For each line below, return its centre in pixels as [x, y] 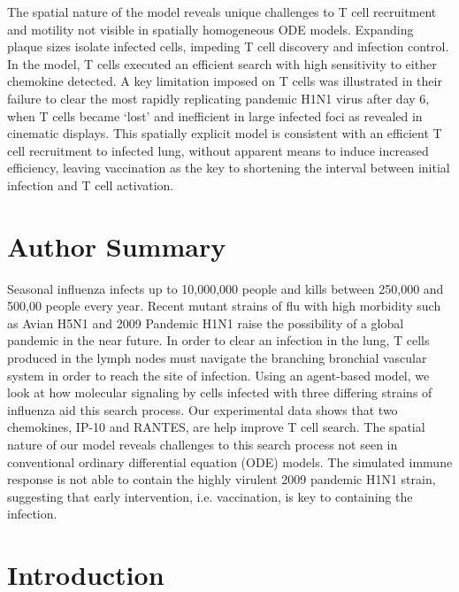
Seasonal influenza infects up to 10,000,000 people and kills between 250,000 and [226, 288]
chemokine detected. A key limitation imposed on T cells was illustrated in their [225, 81]
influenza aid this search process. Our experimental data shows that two [203, 409]
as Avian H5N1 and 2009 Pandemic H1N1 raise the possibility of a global [206, 323]
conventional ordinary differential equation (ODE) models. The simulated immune [230, 461]
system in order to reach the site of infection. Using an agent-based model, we [218, 375]
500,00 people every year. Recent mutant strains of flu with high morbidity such [224, 306]
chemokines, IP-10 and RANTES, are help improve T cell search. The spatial [216, 427]
